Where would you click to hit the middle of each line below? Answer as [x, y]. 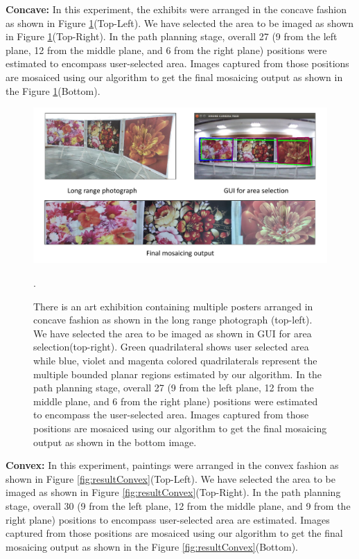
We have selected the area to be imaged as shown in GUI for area [173, 333]
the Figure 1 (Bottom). [53, 90]
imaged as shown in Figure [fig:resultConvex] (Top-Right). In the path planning [173, 492]
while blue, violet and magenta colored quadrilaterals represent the [175, 360]
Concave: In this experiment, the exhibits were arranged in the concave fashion [176, 9]
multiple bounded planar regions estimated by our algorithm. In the [178, 374]
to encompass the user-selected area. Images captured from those [171, 415]
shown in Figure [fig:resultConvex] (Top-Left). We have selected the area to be [170, 478]
